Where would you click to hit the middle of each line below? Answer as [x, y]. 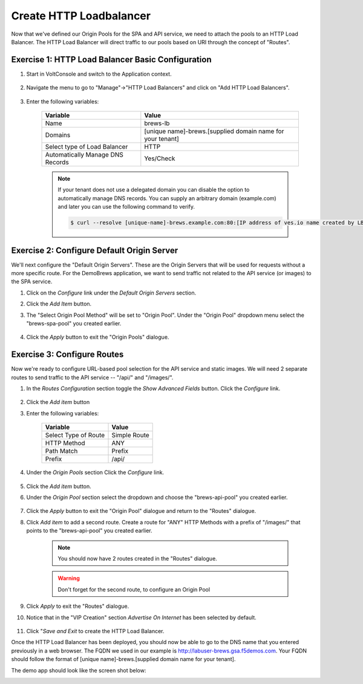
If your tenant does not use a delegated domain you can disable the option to [154, 190]
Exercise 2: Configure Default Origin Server [95, 250]
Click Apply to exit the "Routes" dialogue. [78, 606]
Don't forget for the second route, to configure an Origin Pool [134, 589]
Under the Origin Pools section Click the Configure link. [95, 472]
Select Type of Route [75, 435]
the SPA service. [32, 282]
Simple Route [130, 435]
